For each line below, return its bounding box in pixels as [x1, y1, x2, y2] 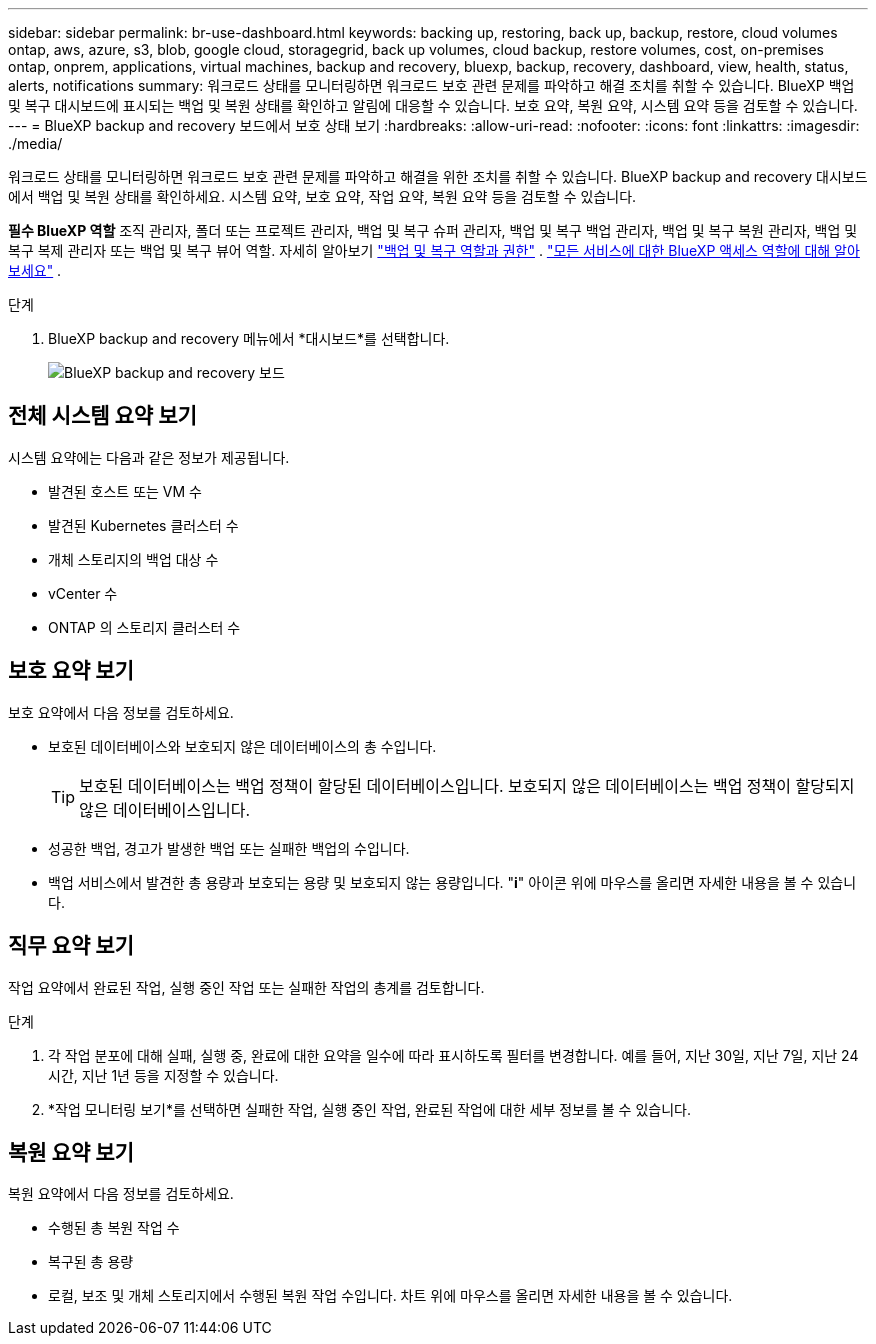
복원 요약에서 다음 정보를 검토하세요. [8, 1185, 234, 1203]
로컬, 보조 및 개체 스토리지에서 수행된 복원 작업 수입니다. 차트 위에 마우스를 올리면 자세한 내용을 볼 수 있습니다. [48, 1287, 733, 1305]
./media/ [8, 135, 63, 152]
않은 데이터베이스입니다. [79, 799, 251, 820]
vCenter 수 [48, 584, 118, 602]
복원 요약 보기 [8, 1139, 134, 1165]
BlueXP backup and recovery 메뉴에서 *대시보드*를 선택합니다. [48, 330, 450, 347]
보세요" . [8, 262, 62, 279]
